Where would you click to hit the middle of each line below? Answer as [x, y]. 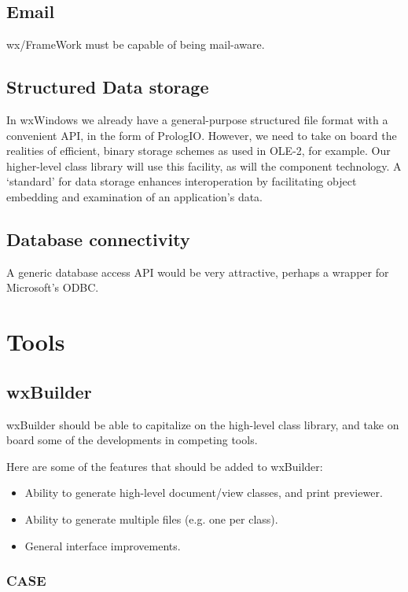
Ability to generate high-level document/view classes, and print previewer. [204, 493]
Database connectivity [98, 239]
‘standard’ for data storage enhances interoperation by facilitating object [182, 181]
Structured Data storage [108, 87]
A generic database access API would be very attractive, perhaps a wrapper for [198, 272]
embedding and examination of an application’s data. [135, 196]
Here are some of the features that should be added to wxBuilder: [165, 466]
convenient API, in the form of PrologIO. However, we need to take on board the [202, 135]
